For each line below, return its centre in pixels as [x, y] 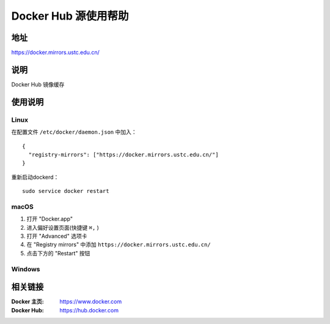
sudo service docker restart [66, 191]
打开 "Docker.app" [50, 219]
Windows [26, 269]
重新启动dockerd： [35, 177]
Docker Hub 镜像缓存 [38, 84]
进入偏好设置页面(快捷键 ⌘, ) [63, 227]
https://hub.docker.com [89, 310]
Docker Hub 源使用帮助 [70, 16]
